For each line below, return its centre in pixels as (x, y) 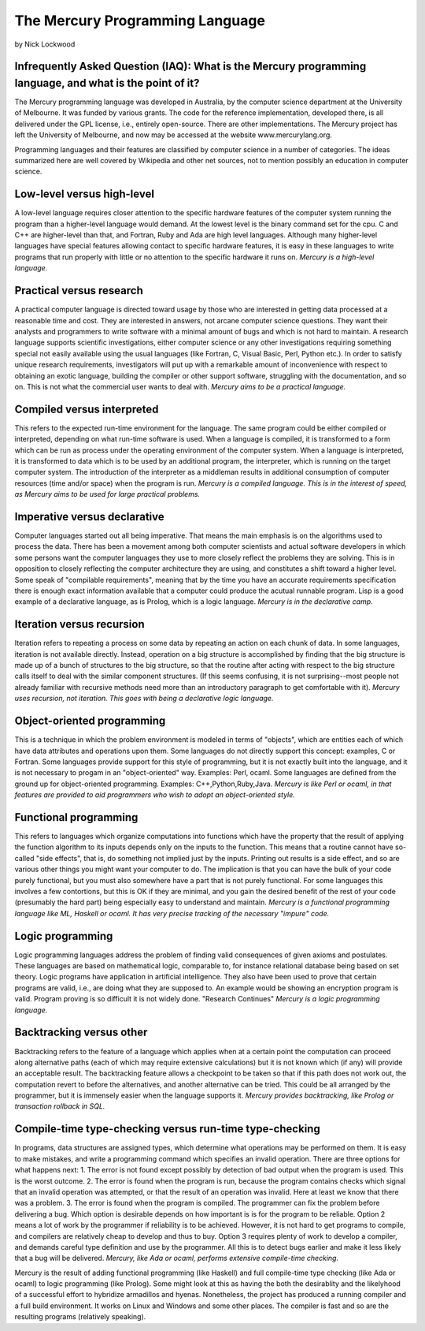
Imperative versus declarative (89, 516)
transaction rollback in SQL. (60, 1106)
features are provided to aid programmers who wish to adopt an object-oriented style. (155, 795)
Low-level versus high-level (85, 194)
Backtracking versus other (81, 1033)
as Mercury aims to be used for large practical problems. (107, 494)
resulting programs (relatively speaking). (80, 1317)
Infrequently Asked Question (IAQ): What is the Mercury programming (190, 67)
